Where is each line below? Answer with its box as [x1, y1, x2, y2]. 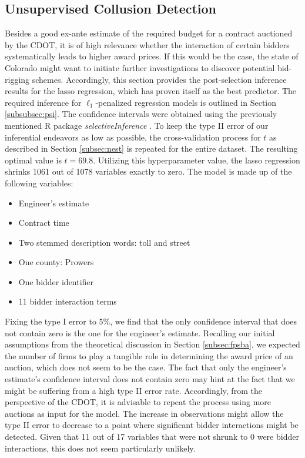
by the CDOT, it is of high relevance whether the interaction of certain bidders [5, 38, 290, 51]
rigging [5, 73, 30, 85]
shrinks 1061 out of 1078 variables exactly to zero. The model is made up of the [5, 165, 292, 178]
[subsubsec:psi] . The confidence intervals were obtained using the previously [5, 108, 277, 120]
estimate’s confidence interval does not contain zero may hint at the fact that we [5, 373, 295, 385]
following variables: [5, 176, 73, 189]
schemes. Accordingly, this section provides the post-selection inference [32, 73, 287, 85]
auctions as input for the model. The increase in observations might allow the [5, 407, 284, 419]
